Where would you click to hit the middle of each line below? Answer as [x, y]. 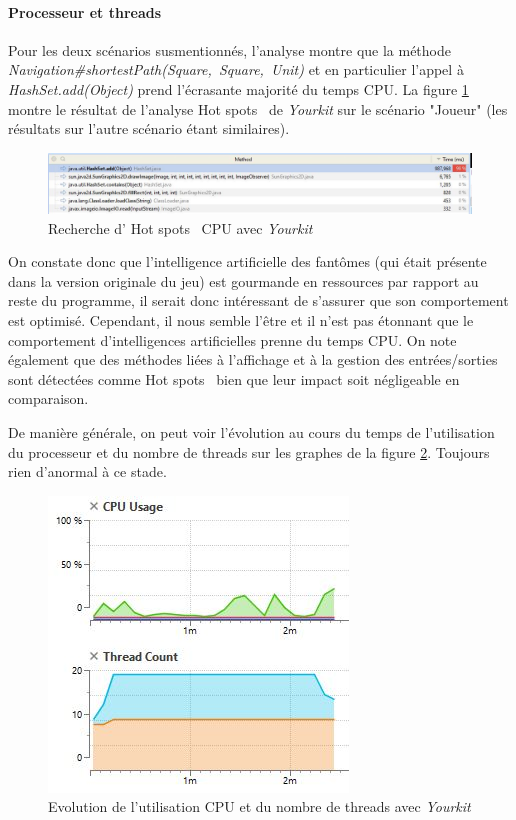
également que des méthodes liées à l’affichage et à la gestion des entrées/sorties [253, 359]
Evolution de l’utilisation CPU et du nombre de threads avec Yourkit [259, 806]
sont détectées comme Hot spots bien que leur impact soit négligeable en [234, 378]
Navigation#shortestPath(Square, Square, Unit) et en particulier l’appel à [236, 69]
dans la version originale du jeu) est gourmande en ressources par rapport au [243, 280]
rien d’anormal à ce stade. [87, 471]
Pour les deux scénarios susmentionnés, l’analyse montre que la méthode [229, 49]
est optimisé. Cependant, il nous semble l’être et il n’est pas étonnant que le [241, 320]
